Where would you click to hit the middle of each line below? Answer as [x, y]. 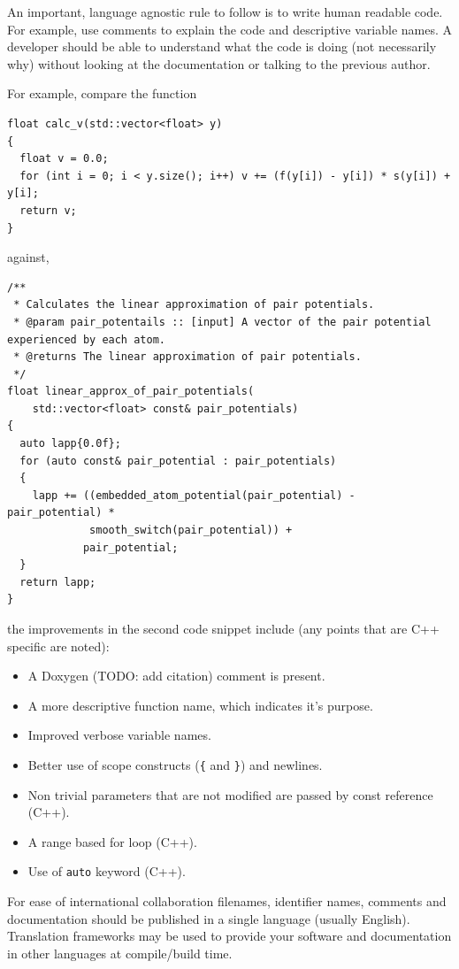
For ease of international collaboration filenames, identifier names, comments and [227, 901]
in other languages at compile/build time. [120, 953]
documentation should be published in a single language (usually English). [209, 918]
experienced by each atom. [86, 339]
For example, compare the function [102, 93]
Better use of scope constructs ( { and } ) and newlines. [175, 764]
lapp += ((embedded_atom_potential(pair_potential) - [194, 495]
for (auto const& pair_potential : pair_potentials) [178, 461]
